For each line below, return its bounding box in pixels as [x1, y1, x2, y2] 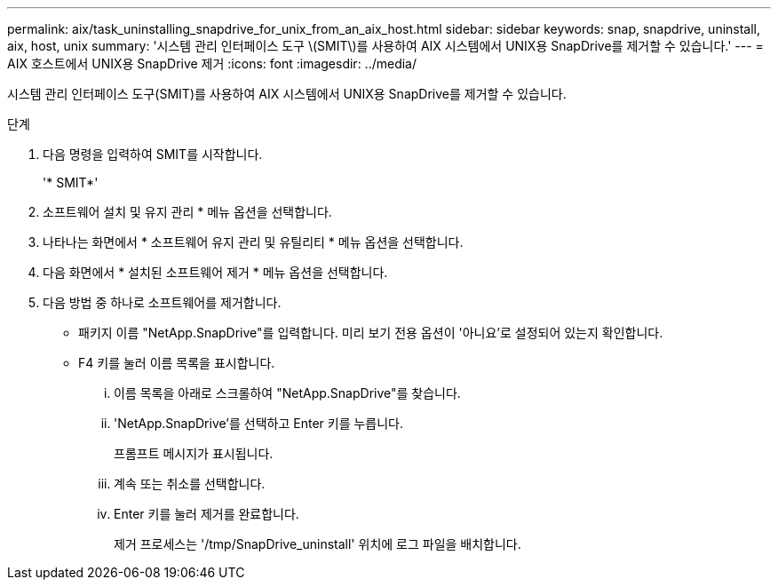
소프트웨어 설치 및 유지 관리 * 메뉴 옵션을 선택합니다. [43, 204, 332, 219]
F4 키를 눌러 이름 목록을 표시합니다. [78, 355, 275, 370]
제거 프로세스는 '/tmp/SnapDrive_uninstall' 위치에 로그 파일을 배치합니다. [114, 536, 521, 551]
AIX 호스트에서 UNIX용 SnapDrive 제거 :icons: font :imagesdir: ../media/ [7, 56, 417, 71]
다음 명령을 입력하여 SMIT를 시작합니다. [43, 147, 263, 162]
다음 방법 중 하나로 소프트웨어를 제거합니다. [43, 295, 282, 310]
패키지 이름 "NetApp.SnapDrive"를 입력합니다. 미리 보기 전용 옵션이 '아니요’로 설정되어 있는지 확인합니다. [78, 325, 663, 340]
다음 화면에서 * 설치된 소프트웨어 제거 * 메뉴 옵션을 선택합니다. [43, 265, 388, 280]
